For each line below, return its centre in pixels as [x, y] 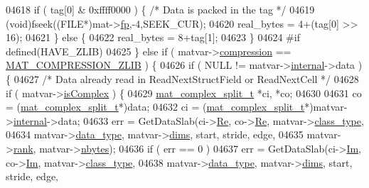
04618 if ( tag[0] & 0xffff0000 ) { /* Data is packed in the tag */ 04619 [160, 9]
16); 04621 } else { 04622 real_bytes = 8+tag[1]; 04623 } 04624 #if [153, 37]
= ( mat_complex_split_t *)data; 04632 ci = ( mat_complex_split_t [155, 107]
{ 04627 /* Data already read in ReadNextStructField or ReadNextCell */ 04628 [182, 78]
